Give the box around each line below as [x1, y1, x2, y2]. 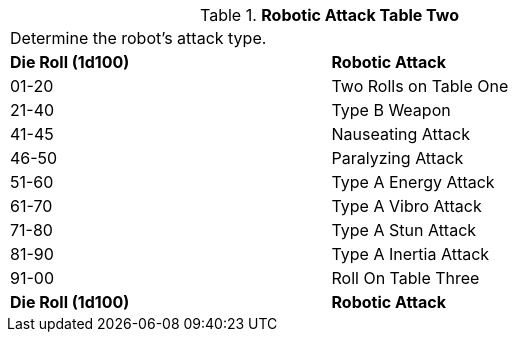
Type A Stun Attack [331, 220, 477, 240]
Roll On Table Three [331, 268, 480, 288]
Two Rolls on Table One [331, 76, 509, 96]
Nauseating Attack [331, 124, 470, 144]
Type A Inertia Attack [331, 244, 490, 264]
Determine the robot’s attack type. [10, 28, 267, 48]
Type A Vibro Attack [331, 196, 482, 216]
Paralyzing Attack [331, 148, 464, 168]
